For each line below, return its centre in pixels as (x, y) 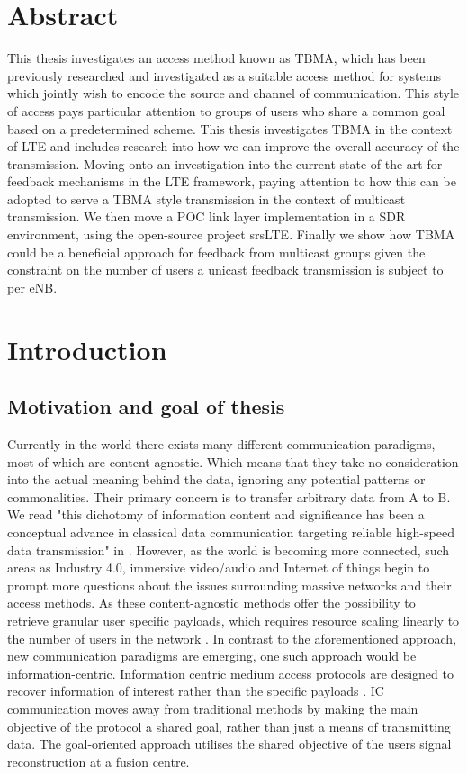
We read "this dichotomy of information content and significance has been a (216, 514)
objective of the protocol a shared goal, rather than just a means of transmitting (229, 726)
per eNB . (32, 287)
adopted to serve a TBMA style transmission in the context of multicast (207, 198)
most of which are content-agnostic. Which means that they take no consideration (233, 461)
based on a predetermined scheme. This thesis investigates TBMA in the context (230, 128)
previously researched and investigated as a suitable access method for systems (224, 75)
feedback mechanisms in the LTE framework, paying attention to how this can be (232, 181)
